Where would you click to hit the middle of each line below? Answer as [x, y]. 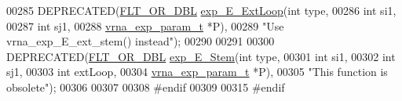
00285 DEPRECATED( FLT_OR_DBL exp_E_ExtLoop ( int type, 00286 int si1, [201, 10]
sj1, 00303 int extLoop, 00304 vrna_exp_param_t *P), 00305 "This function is [197, 72]
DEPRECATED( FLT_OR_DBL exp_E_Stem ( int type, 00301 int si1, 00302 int [201, 56]
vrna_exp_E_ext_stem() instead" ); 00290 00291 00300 [141, 41]
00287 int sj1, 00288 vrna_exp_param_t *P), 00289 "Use [145, 25]
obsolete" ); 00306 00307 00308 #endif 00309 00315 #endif [146, 87]
